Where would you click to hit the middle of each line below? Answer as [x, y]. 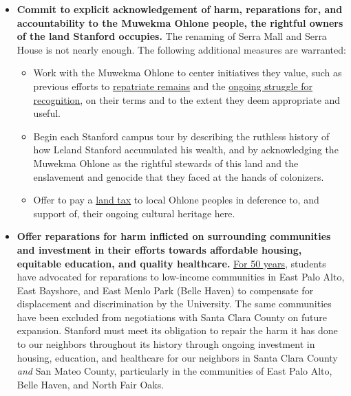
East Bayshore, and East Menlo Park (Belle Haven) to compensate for [165, 290]
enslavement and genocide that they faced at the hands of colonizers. [179, 176]
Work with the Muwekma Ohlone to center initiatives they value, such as [188, 73]
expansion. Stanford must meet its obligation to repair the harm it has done [177, 330]
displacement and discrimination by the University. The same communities [174, 304]
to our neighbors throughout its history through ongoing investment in [166, 344]
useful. [47, 113]
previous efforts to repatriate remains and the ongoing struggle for [173, 86]
